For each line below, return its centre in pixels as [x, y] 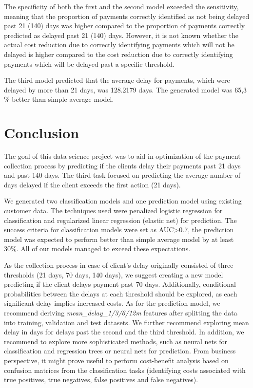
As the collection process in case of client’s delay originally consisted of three [119, 265]
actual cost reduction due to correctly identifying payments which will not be [119, 45]
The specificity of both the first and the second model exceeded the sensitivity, [121, 6]
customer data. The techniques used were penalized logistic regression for [113, 211]
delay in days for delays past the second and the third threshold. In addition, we [124, 332]
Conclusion [42, 133]
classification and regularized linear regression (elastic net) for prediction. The [120, 220]
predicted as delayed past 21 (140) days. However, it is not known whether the [121, 35]
